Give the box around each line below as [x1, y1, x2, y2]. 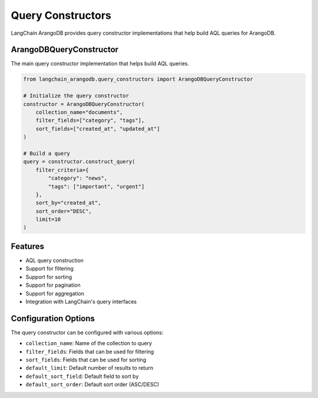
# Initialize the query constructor [23, 92, 130, 99]
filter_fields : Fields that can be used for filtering [25, 348, 154, 355]
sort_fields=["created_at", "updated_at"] [35, 125, 160, 132]
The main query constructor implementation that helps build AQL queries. [11, 60, 190, 67]
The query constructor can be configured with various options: [11, 329, 164, 336]
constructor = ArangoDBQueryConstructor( [23, 101, 145, 107]
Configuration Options [11, 313, 95, 323]
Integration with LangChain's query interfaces [25, 298, 137, 305]
